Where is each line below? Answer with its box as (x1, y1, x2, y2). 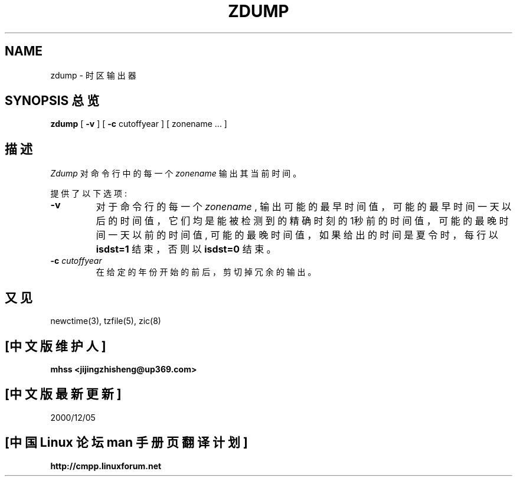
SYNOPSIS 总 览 (5, 93, 100, 109)
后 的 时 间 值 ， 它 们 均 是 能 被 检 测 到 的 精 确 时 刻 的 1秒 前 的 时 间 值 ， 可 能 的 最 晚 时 (96, 215, 509, 227)
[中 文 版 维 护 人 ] (5, 338, 106, 354)
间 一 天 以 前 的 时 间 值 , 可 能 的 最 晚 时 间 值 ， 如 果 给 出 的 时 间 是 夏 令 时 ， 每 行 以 (96, 229, 498, 241)
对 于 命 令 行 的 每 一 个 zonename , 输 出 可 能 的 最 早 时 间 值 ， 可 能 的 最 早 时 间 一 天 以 (96, 201, 512, 213)
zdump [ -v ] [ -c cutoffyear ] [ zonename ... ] (50, 119, 227, 129)
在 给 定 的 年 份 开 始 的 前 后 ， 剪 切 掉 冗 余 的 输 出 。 (96, 267, 316, 277)
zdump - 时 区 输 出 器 (50, 70, 136, 80)
